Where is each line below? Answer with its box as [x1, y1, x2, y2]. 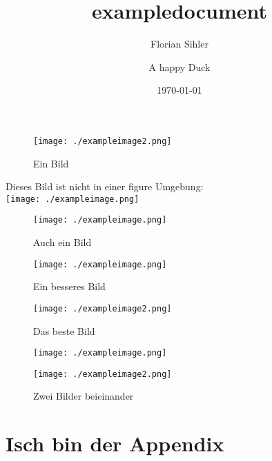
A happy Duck [148, 59, 211, 74]
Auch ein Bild [33, 235, 92, 249]
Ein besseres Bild [33, 279, 106, 294]
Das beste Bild [33, 323, 95, 338]
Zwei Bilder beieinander [33, 389, 134, 403]
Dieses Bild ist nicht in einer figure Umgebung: [6, 179, 204, 194]
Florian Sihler [150, 37, 208, 51]
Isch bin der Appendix [6, 429, 224, 458]
